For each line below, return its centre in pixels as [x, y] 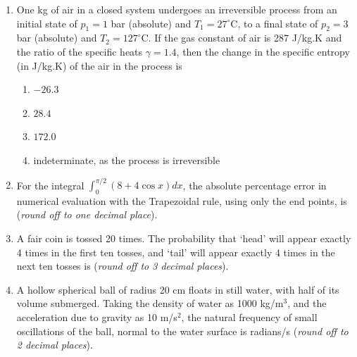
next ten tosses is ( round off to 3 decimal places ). [123, 266]
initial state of [47, 23]
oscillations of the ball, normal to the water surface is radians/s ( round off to [182, 331]
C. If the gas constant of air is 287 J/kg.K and [242, 38]
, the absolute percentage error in [255, 185]
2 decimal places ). [55, 345]
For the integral [50, 185]
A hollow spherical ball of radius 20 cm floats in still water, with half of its [178, 289]
